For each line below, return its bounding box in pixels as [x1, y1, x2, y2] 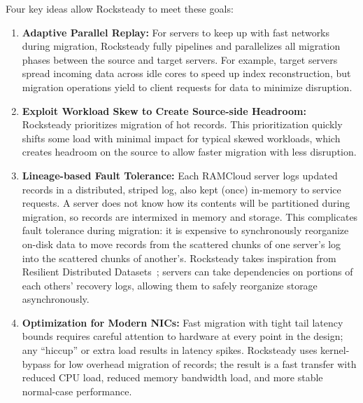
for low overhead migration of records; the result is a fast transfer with [54, 356, 357, 371]
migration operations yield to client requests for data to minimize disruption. [22, 79, 353, 94]
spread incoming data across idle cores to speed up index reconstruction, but [22, 66, 351, 81]
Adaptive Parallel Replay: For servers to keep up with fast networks [22, 25, 330, 39]
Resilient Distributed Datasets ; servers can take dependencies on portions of [22, 264, 353, 279]
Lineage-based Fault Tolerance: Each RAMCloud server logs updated [22, 168, 338, 182]
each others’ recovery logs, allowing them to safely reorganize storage [22, 278, 318, 292]
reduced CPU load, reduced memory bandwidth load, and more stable [22, 370, 323, 385]
